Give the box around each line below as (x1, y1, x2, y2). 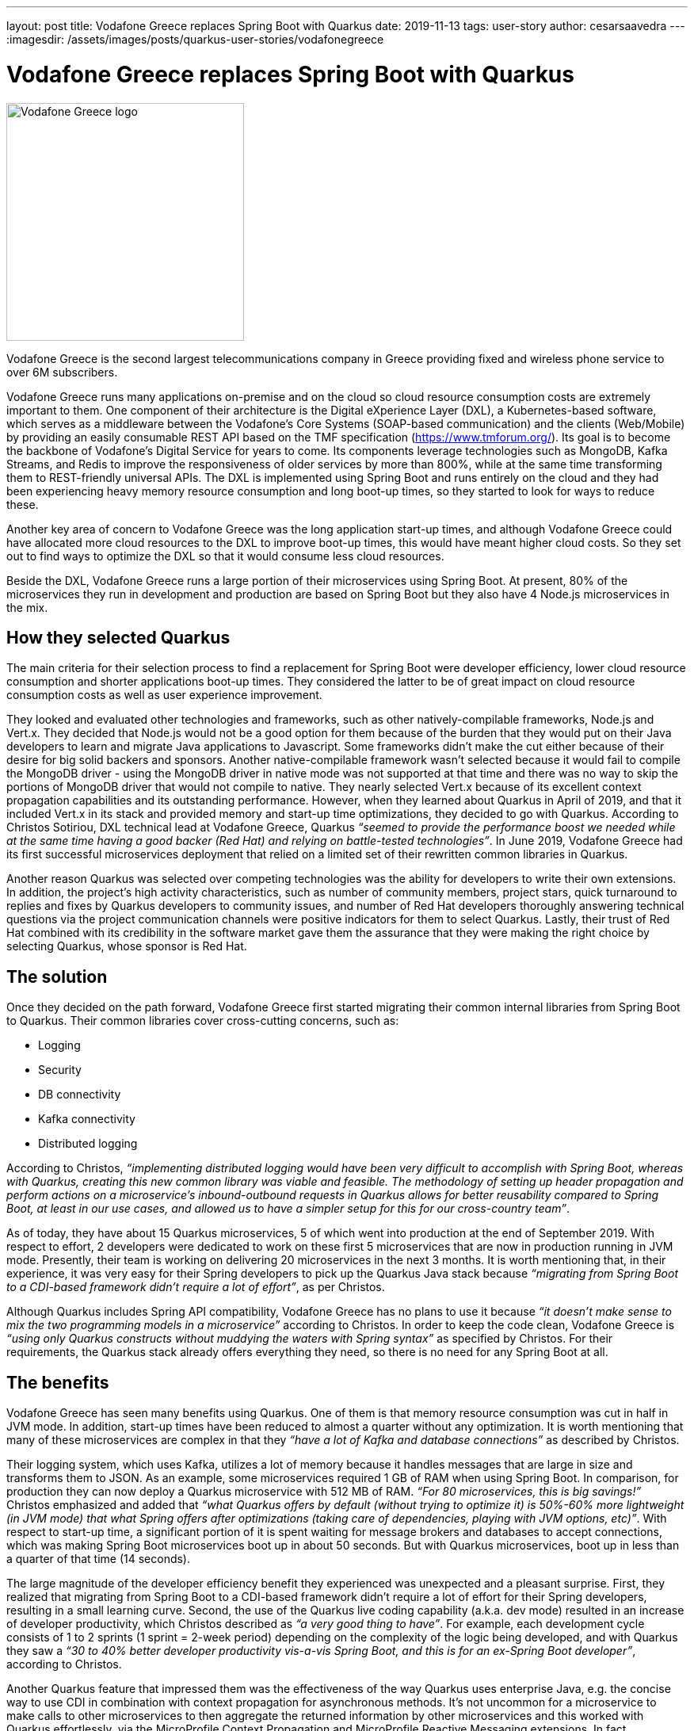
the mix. (6, 600, 48, 614)
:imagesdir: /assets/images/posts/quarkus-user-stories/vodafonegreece (6, 32, 384, 46)
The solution (6, 966, 108, 987)
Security (38, 1063, 82, 1077)
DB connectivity (38, 1087, 121, 1102)
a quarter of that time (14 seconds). (6, 1552, 190, 1566)
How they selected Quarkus (6, 627, 231, 648)
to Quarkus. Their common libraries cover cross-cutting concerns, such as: (6, 1014, 399, 1028)
